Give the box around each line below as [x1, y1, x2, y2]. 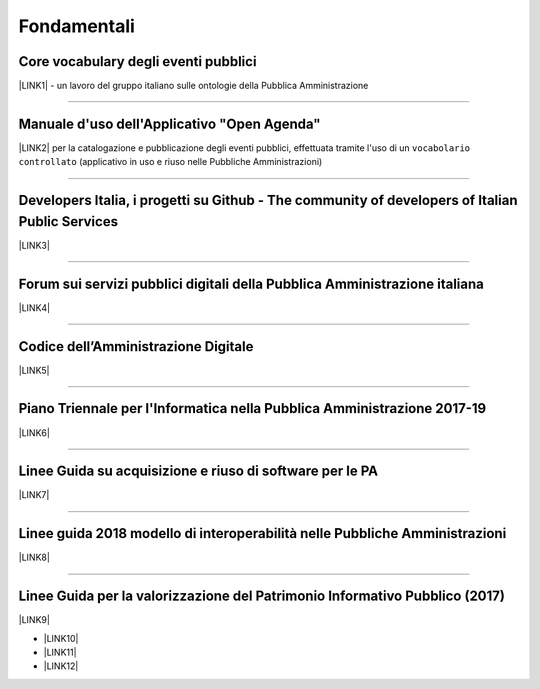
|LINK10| [43, 632, 79, 644]
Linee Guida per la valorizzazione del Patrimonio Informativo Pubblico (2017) [18, 588, 505, 605]
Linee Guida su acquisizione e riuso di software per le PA [18, 463, 379, 480]
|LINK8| [18, 551, 50, 564]
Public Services [18, 213, 119, 230]
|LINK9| [18, 614, 50, 626]
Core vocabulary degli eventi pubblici [18, 53, 257, 70]
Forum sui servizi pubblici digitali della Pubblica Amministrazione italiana [18, 275, 485, 292]
